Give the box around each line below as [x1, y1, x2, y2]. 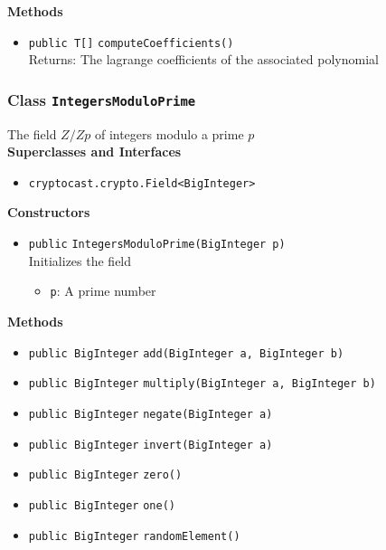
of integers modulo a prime [94, 124, 244, 143]
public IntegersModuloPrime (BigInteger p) [28, 238, 286, 251]
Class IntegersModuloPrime [7, 88, 196, 110]
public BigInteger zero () [28, 469, 183, 482]
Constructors [7, 203, 90, 222]
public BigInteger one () [28, 498, 175, 512]
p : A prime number [50, 281, 156, 300]
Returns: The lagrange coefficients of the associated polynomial [28, 50, 379, 69]
